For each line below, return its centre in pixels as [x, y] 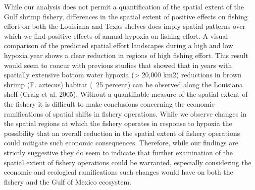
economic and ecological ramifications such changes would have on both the [119, 172]
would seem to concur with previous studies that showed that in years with [118, 65]
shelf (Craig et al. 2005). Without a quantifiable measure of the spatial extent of [126, 94]
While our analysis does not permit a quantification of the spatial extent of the [124, 6]
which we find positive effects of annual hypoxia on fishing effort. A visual [116, 35]
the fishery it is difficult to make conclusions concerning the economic [109, 103]
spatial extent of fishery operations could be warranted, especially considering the [128, 162]
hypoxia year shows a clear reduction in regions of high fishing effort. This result [126, 55]
